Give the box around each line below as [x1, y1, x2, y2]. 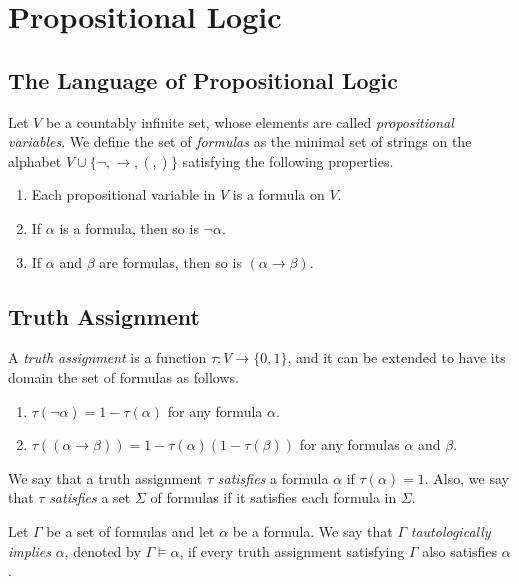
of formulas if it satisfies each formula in [150, 487, 397, 508]
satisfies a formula [217, 467, 329, 488]
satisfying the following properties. [182, 150, 394, 171]
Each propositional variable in [31, 184, 216, 205]
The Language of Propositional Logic [8, 64, 399, 95]
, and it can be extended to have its [287, 347, 506, 368]
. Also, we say [424, 467, 509, 488]
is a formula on [232, 184, 325, 205]
